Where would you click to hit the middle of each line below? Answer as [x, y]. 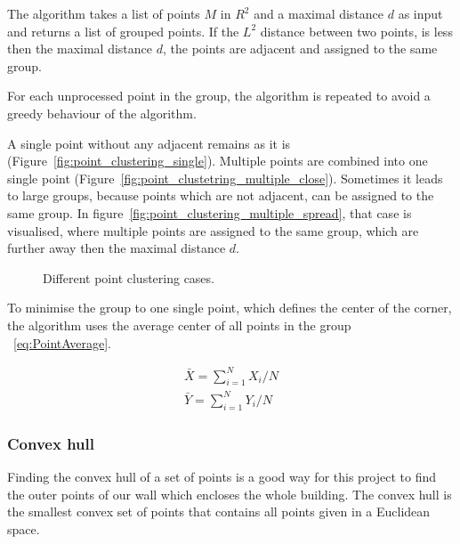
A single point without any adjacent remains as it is [149, 143]
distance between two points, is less [356, 31]
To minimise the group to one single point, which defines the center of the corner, [230, 308]
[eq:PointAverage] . [62, 342]
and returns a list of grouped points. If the [123, 31]
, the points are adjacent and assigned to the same [300, 49]
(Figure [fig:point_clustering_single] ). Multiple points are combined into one [218, 161]
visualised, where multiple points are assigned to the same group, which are [213, 230]
